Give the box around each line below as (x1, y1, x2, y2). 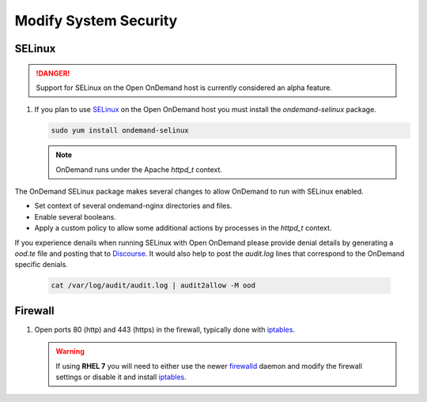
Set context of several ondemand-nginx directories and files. (34, 201, 232, 211)
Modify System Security (14, 12, 178, 29)
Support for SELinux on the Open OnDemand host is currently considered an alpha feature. (36, 83, 332, 92)
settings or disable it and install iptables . (55, 372, 187, 382)
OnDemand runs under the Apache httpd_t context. (55, 164, 223, 174)
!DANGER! (36, 68, 70, 78)
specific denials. (14, 260, 69, 269)
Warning (55, 347, 85, 356)
